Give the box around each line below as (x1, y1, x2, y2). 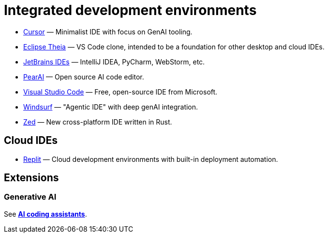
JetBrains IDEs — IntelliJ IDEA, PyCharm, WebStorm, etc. (23, 57, 205, 66)
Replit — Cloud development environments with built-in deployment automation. (23, 155, 278, 163)
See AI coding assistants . (4, 209, 87, 218)
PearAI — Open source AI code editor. (23, 72, 144, 81)
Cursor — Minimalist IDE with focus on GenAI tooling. (23, 27, 193, 36)
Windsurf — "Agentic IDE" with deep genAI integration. (23, 102, 198, 111)
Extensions (4, 172, 59, 184)
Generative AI (4, 192, 57, 202)
